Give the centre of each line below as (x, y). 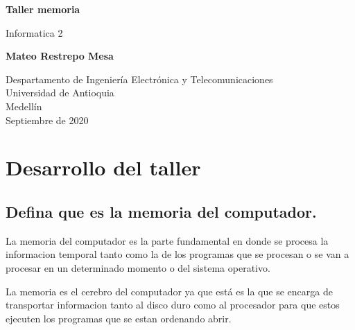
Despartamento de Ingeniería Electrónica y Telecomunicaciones (139, 79)
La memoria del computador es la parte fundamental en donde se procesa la (167, 240)
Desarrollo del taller (103, 167)
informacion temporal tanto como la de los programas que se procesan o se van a (177, 254)
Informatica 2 (34, 32)
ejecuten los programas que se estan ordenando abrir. (119, 318)
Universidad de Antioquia (60, 93)
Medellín (24, 106)
